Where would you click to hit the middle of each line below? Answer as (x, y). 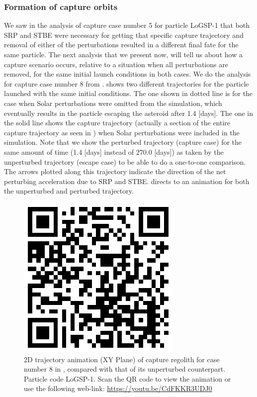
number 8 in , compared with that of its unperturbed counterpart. (125, 369)
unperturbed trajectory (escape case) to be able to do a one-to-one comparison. (125, 161)
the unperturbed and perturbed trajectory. (69, 191)
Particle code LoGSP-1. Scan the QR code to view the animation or (128, 378)
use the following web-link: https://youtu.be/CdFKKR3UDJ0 (118, 388)
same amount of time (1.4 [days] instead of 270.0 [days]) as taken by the (114, 151)
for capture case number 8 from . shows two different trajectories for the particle (127, 83)
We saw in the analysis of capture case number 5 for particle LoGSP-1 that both (127, 25)
